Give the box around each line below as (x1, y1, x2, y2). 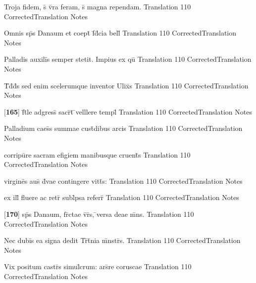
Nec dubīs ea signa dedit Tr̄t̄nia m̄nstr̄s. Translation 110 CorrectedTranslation (4, 235, 241, 245)
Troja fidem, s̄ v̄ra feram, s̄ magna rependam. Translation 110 (4, 1, 191, 11)
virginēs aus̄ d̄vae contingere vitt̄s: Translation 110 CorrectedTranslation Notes (4, 175, 243, 186)
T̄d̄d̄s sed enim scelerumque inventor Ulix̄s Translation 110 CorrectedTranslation (4, 80, 249, 90)
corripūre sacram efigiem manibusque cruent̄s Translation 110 (4, 149, 191, 160)
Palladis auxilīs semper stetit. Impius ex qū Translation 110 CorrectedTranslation (4, 54, 252, 64)
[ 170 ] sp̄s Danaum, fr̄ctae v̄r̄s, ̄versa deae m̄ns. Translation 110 (4, 208, 194, 219)
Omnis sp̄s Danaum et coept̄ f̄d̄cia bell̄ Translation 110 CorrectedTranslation (4, 28, 237, 38)
